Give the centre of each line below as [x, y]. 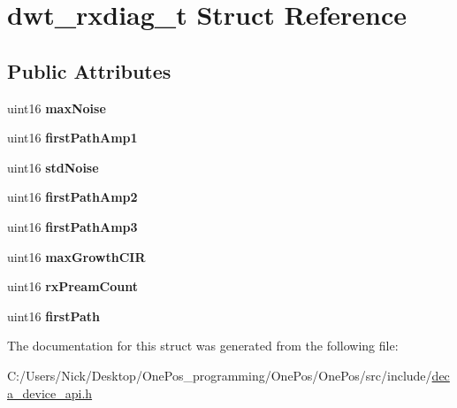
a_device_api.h [50, 393]
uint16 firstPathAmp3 [72, 226]
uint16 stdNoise [53, 167]
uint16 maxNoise [57, 108]
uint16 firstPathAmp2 [72, 197]
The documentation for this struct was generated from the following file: [203, 346]
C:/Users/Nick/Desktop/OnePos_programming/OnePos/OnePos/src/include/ [220, 375]
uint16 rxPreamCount [72, 286]
